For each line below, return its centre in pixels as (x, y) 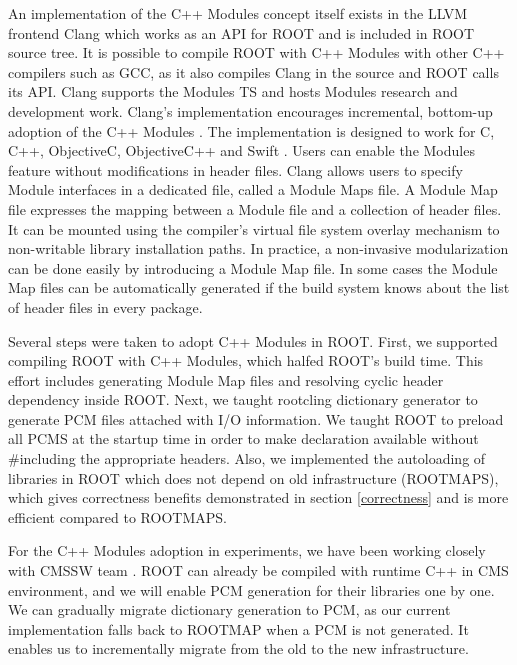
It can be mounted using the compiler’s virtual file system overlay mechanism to (254, 228)
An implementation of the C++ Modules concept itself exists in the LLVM (238, 13)
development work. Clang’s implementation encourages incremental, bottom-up (250, 110)
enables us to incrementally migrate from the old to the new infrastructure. (238, 648)
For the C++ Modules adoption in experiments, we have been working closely (247, 550)
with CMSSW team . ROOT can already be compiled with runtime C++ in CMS (258, 570)
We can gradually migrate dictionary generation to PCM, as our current (229, 609)
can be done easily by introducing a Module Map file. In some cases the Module (253, 267)
